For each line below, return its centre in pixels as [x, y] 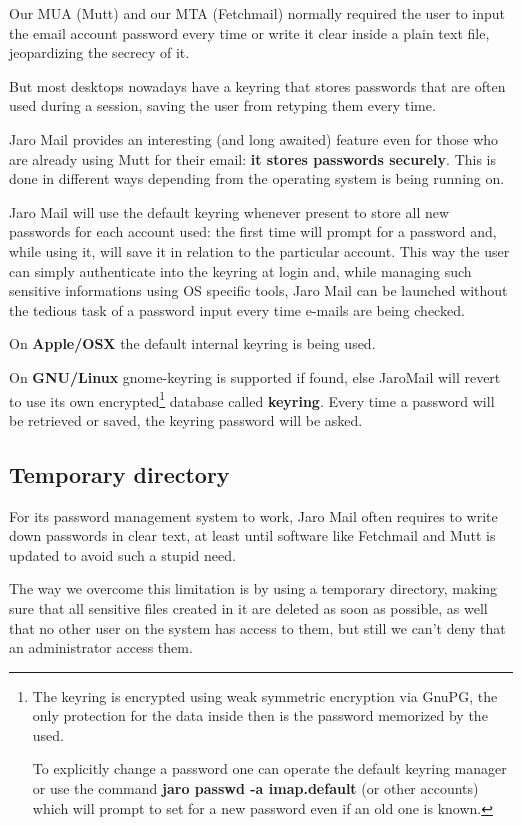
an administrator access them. [101, 647]
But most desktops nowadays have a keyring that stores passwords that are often [257, 85]
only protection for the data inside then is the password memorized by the [260, 715]
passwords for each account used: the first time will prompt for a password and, [253, 231]
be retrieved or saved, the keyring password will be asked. [186, 419]
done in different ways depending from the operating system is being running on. [257, 178]
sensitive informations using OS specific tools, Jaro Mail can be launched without [258, 290]
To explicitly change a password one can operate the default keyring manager [269, 768]
